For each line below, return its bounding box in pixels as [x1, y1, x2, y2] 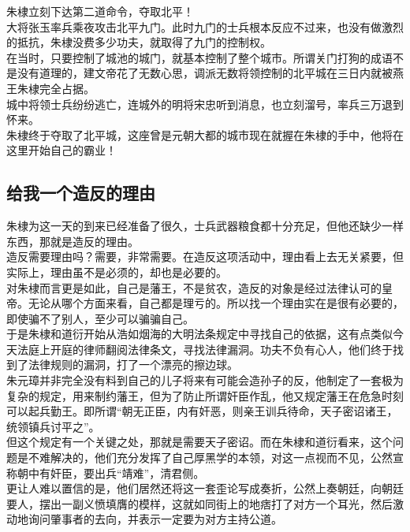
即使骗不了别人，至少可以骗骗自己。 [6, 310, 194, 326]
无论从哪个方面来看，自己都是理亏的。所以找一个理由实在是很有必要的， [28, 295, 404, 311]
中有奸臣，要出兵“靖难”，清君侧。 [28, 464, 205, 481]
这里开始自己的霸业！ [6, 142, 117, 158]
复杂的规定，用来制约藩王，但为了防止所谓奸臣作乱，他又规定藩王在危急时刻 [6, 387, 404, 404]
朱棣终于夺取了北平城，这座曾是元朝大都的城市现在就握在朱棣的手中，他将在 [6, 126, 404, 143]
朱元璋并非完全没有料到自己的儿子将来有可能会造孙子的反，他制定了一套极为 [6, 372, 404, 389]
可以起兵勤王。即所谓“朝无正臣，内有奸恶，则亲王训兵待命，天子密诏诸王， [6, 403, 398, 419]
